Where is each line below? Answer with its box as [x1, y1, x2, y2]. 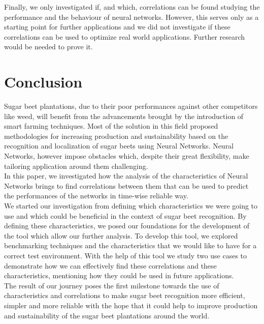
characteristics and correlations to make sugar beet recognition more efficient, [4, 290, 245, 301]
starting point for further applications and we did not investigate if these [4, 21, 230, 32]
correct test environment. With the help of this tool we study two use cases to [4, 250, 247, 260]
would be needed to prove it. [4, 41, 93, 52]
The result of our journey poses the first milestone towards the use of [4, 280, 219, 290]
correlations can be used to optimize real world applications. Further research [4, 31, 245, 42]
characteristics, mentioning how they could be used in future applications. [4, 270, 234, 281]
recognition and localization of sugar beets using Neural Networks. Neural [4, 140, 234, 151]
